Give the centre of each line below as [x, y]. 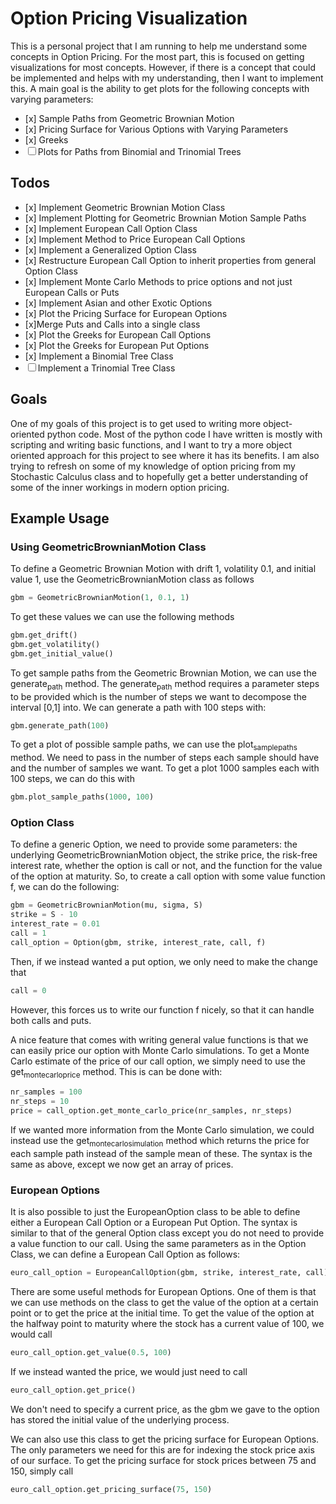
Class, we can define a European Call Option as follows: [125, 1254]
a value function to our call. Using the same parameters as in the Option [158, 1244]
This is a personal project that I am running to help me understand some [159, 46]
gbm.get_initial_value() [62, 653]
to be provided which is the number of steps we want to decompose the [158, 696]
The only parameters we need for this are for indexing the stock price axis [162, 1449]
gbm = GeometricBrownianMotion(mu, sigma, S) [106, 905]
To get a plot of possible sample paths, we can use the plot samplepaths [154, 745]
